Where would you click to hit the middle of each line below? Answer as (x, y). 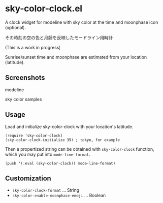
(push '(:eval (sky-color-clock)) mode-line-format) (60, 163)
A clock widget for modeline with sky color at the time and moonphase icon (82, 22)
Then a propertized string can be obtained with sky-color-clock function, (80, 149)
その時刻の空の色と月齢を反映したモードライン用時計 (59, 37)
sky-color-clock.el (44, 9)
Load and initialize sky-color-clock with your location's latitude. (69, 127)
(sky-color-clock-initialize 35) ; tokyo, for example (63, 140)
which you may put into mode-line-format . (48, 154)
